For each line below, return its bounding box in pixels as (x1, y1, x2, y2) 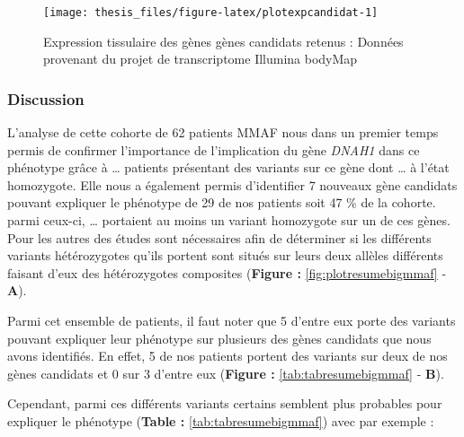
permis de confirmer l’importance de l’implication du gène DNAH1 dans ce (7, 140, 420, 159)
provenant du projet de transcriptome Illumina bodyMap (43, 49, 358, 68)
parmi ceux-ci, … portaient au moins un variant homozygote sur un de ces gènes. (7, 211, 451, 230)
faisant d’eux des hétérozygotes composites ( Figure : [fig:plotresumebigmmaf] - (7, 263, 447, 282)
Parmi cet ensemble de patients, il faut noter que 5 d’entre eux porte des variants (7, 311, 456, 329)
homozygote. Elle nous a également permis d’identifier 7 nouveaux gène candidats (7, 175, 458, 194)
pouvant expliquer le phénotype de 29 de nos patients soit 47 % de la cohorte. (7, 193, 436, 212)
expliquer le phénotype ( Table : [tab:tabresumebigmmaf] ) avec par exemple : (7, 411, 434, 430)
